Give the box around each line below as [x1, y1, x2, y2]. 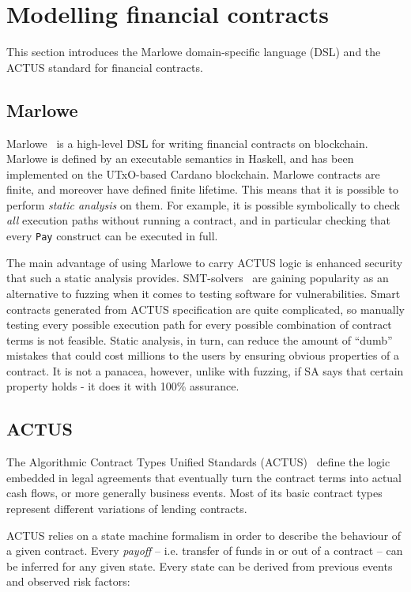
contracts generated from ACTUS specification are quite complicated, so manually [6, 300, 405, 317]
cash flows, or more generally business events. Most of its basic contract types [6, 485, 383, 501]
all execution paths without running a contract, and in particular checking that [6, 212, 390, 228]
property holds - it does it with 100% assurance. [6, 378, 239, 394]
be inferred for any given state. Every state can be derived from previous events [6, 557, 393, 574]
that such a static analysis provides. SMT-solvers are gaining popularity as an [6, 270, 389, 286]
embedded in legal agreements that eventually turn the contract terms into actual [6, 469, 402, 485]
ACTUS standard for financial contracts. [6, 58, 203, 75]
